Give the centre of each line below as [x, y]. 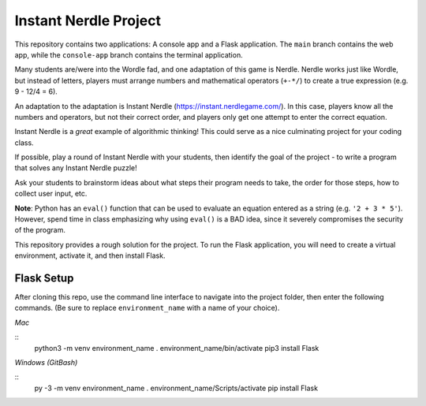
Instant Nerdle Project [88, 20]
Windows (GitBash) [46, 363]
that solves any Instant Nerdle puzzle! [76, 168]
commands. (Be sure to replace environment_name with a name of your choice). [147, 308]
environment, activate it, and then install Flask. [90, 255]
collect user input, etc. [51, 194]
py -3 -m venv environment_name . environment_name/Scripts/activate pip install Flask [176, 388]
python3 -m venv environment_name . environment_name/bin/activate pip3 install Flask [177, 348]
